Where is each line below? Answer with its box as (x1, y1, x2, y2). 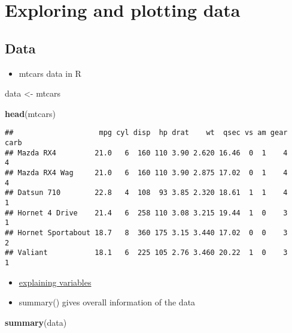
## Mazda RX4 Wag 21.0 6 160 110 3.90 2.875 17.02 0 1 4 (5, 168, 288, 177)
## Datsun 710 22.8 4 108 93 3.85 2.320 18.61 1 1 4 (5, 188, 288, 197)
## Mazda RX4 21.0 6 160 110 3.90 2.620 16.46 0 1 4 (5, 148, 288, 157)
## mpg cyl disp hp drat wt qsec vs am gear (5, 128, 288, 137)
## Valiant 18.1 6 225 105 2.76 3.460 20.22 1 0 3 (5, 248, 288, 257)
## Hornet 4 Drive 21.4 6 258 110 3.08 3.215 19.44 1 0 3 (5, 208, 288, 217)
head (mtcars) (5, 107, 56, 119)
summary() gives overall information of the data (19, 296, 196, 308)
